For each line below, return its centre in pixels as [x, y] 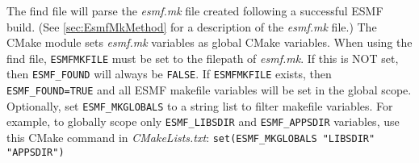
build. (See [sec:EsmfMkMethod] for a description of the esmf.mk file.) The [192, 26]
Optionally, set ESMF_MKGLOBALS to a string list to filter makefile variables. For [200, 105]
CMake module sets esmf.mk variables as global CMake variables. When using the [209, 42]
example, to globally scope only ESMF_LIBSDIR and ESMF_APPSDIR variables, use [203, 121]
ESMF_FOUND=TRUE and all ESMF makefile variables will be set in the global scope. [209, 90]
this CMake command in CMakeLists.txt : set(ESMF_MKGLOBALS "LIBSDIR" [191, 138]
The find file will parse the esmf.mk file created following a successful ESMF [195, 10]
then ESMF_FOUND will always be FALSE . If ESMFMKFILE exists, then [169, 74]
